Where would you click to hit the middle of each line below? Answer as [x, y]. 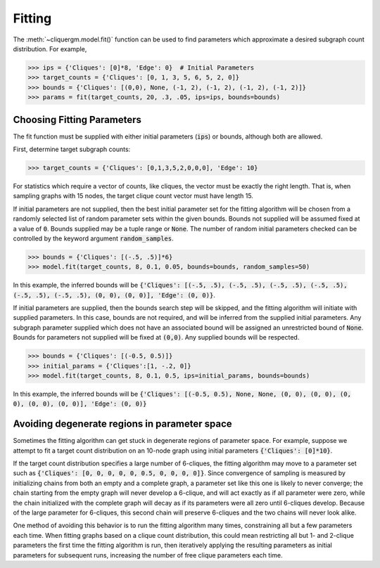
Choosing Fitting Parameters [77, 120]
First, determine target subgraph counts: [72, 149]
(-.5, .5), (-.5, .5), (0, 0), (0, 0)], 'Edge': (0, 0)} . [114, 295]
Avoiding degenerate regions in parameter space [122, 424]
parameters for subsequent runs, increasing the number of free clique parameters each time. [148, 555]
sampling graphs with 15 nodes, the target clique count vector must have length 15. [133, 196]
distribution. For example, [50, 49]
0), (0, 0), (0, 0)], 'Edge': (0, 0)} [80, 404]
